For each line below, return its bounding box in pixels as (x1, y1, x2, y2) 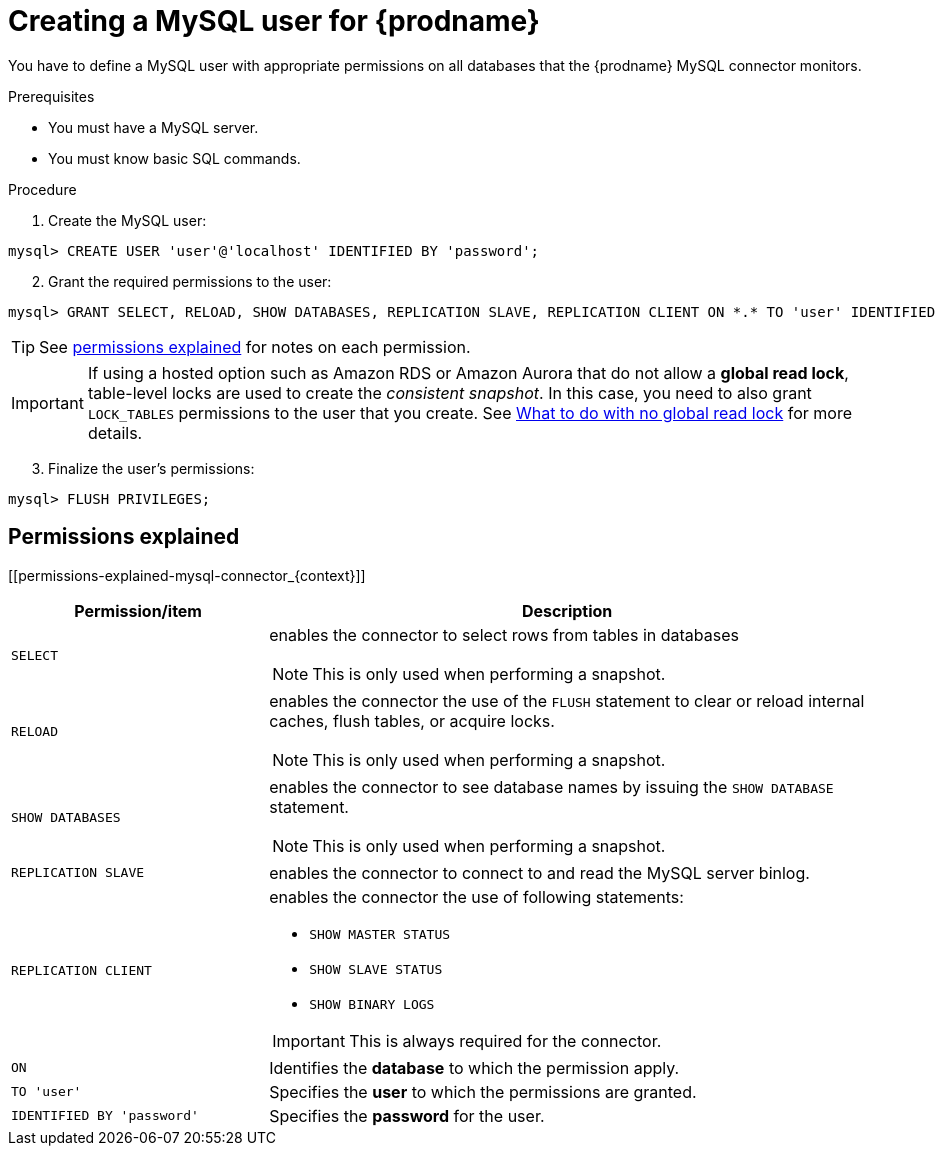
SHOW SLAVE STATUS (309, 961, 443, 977)
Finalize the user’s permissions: (48, 459, 255, 477)
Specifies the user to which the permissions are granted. (269, 1081, 697, 1102)
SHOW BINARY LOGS (309, 996, 435, 1012)
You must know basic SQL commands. (48, 149, 301, 167)
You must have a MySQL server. (48, 118, 259, 136)
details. (87, 422, 143, 443)
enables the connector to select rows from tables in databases (269, 624, 739, 645)
